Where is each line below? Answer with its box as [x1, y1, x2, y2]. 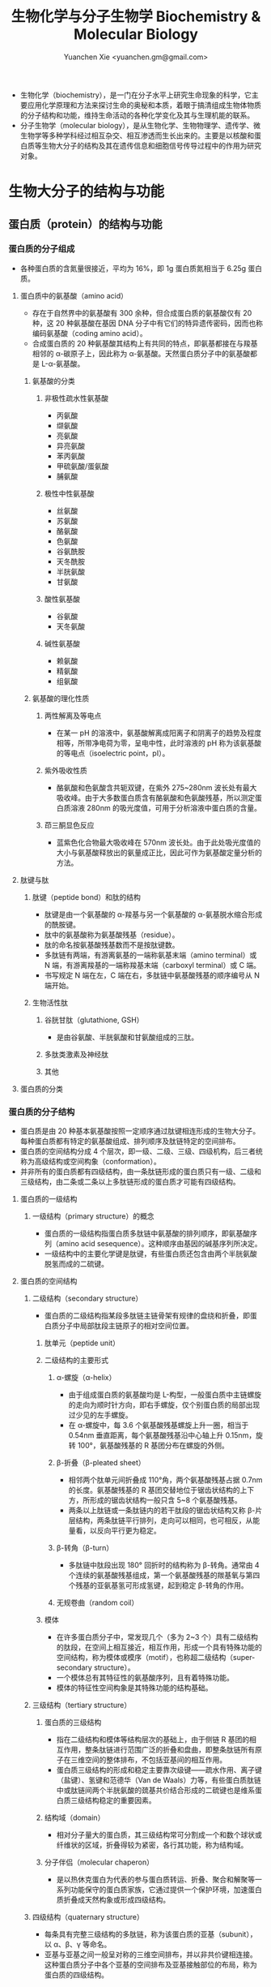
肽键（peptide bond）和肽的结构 [32, 892, 142, 901]
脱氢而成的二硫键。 [44, 1259, 109, 1269]
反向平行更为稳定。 [96, 1526, 161, 1536]
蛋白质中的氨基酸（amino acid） [19, 290, 128, 300]
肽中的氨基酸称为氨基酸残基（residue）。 [44, 930, 180, 940]
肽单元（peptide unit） [44, 1338, 120, 1348]
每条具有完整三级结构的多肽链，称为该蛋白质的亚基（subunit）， [44, 1929, 257, 1939]
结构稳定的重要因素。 [84, 1796, 156, 1805]
